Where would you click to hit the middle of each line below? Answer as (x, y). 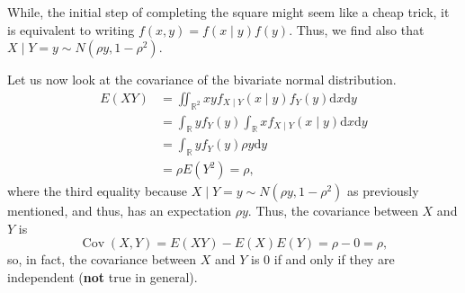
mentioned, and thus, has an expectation (120, 211)
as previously (383, 191)
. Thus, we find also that (357, 29)
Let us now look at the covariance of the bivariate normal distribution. (202, 80)
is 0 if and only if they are (323, 259)
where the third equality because (98, 191)
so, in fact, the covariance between (102, 259)
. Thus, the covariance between (333, 211)
